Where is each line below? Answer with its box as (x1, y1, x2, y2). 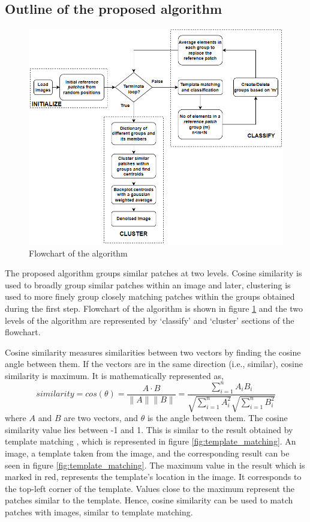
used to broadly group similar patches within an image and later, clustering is (5, 278, 291, 291)
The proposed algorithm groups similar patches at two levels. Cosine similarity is (5, 267, 302, 279)
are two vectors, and (64, 411, 138, 424)
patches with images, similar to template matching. (5, 505, 193, 518)
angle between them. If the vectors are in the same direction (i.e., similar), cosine (5, 357, 303, 370)
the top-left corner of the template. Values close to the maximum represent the (5, 482, 294, 494)
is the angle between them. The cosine (147, 411, 288, 424)
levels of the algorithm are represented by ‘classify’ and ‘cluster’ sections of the (5, 314, 294, 326)
